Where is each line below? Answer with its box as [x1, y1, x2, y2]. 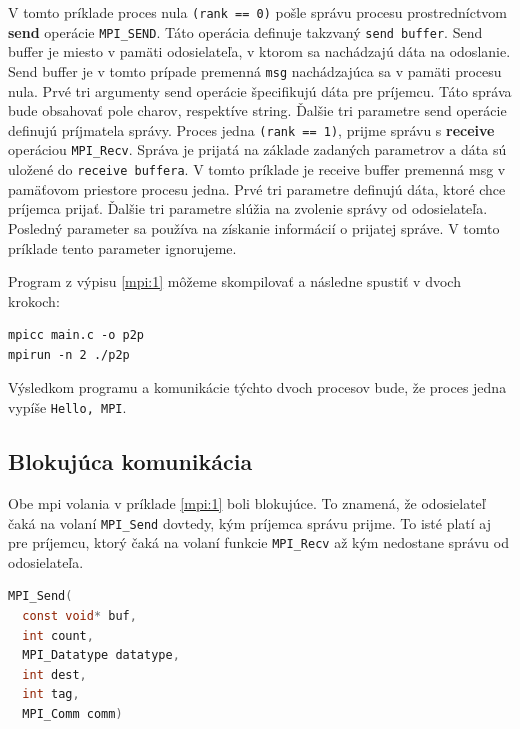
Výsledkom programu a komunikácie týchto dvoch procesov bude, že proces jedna [8, 377, 507, 398]
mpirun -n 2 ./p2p [8, 347, 130, 362]
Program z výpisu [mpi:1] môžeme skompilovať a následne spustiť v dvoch [8, 271, 461, 292]
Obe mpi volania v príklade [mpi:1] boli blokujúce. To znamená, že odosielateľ [8, 492, 486, 513]
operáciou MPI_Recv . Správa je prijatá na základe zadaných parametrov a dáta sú [8, 139, 507, 160]
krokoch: [8, 290, 60, 311]
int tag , [22, 687, 80, 702]
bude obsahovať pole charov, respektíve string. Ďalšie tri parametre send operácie [8, 100, 507, 121]
